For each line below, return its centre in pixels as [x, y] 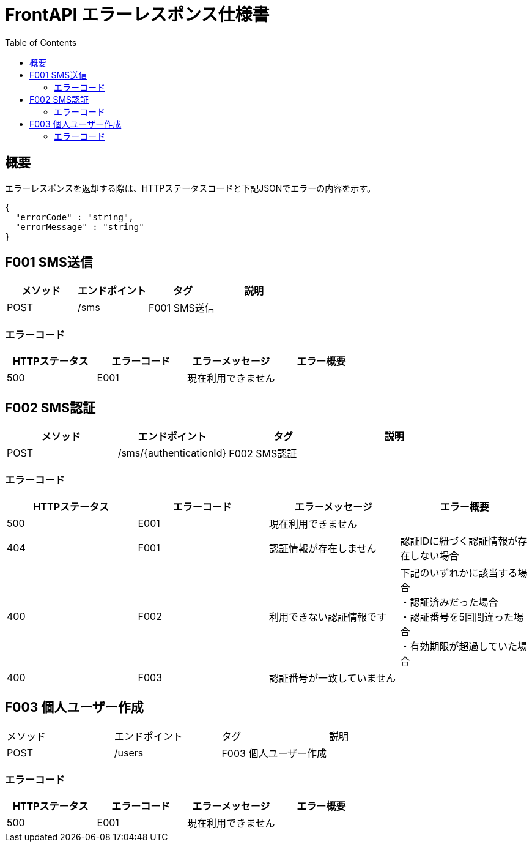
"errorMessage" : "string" [79, 227]
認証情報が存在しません [323, 548]
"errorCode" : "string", [74, 217]
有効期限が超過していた [464, 646]
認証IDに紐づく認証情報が [459, 541]
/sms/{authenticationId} [172, 453]
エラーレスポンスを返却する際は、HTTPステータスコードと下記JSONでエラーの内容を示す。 [190, 188]
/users [129, 752]
